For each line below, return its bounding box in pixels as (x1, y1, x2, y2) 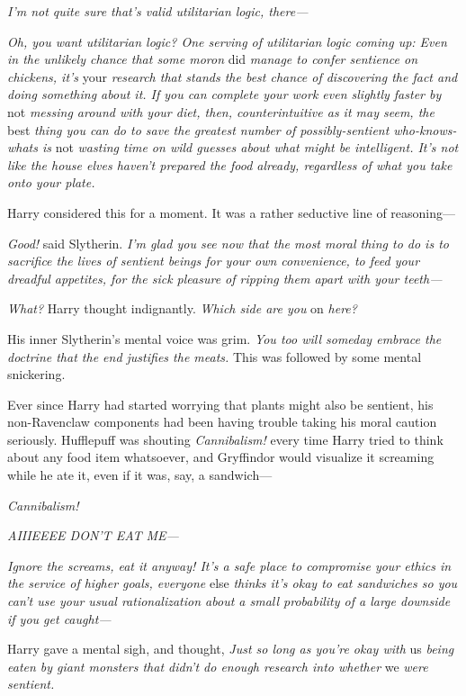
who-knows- (393, 120, 457, 139)
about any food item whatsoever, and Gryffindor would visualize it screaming (7, 447, 435, 466)
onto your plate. (7, 173, 95, 192)
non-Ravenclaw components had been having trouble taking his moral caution (7, 412, 437, 431)
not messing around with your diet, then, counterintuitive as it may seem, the (7, 102, 435, 121)
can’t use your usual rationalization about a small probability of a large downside (7, 592, 451, 610)
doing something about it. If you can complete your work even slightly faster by (7, 85, 442, 104)
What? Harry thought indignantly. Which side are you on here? (7, 299, 357, 318)
